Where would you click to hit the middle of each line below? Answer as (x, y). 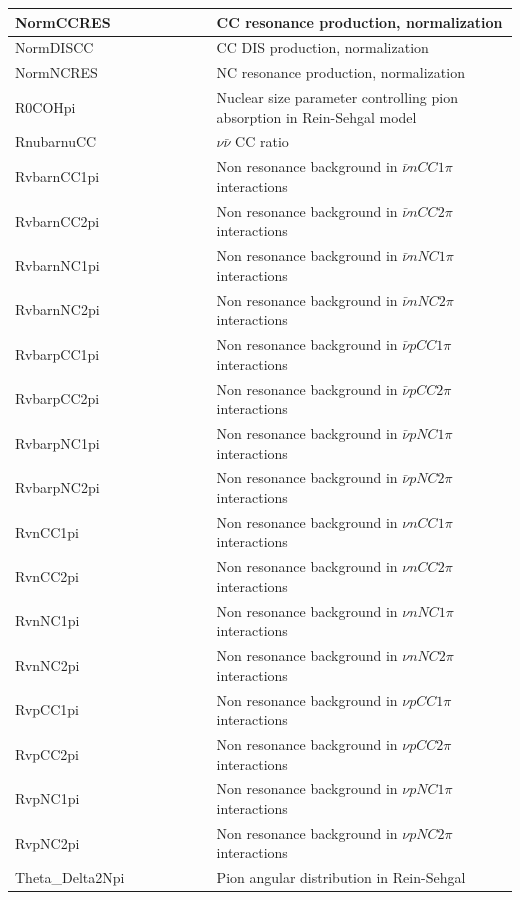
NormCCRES (63, 21)
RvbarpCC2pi (57, 398)
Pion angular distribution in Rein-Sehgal (341, 877)
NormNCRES (56, 72)
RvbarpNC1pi (57, 442)
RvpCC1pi (47, 709)
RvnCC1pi (47, 531)
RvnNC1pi (47, 620)
